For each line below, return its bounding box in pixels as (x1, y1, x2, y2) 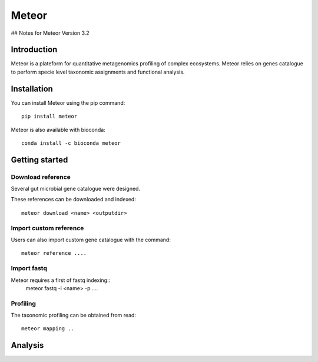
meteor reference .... (21, 250, 87, 257)
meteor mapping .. (21, 326, 75, 332)
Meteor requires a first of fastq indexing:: (11, 277, 111, 284)
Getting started (11, 155, 68, 165)
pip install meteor (21, 113, 78, 120)
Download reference (11, 172, 71, 181)
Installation (11, 84, 53, 94)
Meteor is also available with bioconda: (11, 126, 105, 133)
